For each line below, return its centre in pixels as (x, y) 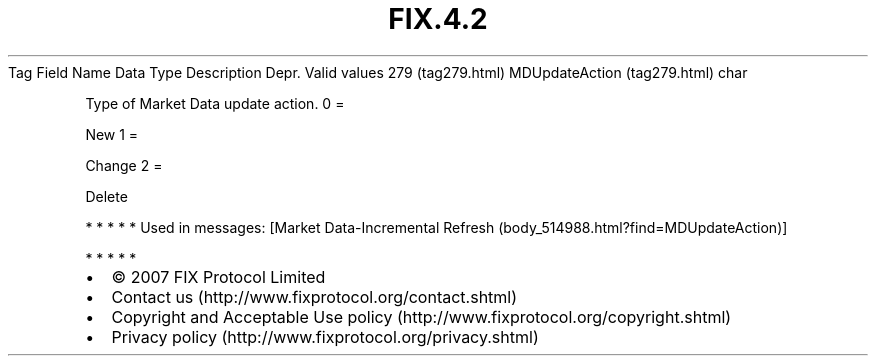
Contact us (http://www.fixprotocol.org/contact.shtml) (314, 296)
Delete (106, 196)
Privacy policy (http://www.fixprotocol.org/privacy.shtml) (325, 336)
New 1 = (112, 134)
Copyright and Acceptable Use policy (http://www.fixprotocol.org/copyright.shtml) (421, 316)
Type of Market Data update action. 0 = (215, 103)
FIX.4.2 (438, 19)
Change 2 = (124, 165)
